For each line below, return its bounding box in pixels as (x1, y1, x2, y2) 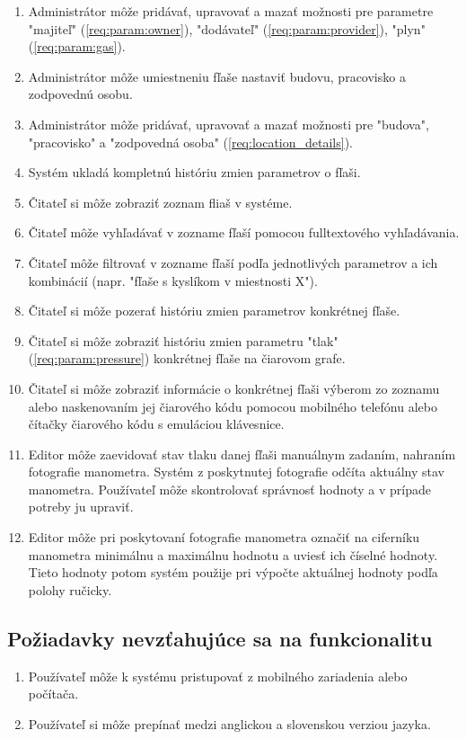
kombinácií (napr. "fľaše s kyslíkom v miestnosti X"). (28, 271, 318, 289)
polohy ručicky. (28, 580, 112, 599)
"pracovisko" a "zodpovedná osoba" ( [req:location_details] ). (28, 132, 353, 151)
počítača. (28, 684, 79, 703)
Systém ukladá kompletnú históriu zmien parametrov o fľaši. (28, 163, 361, 182)
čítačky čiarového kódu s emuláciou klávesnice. (28, 414, 285, 433)
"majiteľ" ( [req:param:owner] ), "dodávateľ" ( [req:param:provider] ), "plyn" (28, 19, 426, 38)
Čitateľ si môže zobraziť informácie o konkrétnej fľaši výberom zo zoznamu (28, 378, 440, 397)
